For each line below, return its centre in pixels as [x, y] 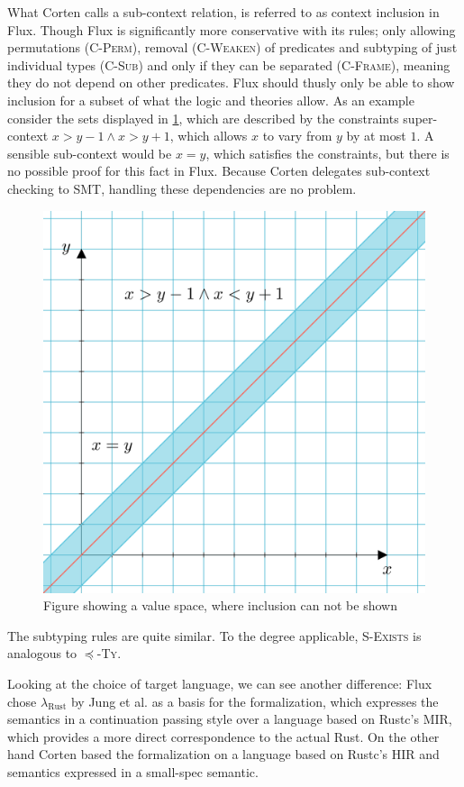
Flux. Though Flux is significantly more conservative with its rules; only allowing [232, 29]
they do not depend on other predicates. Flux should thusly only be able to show [231, 82]
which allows [213, 136]
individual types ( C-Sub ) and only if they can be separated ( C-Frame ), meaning [229, 64]
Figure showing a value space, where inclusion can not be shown [220, 605]
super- [420, 118]
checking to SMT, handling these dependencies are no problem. [182, 188]
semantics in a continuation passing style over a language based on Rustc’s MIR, [230, 719]
